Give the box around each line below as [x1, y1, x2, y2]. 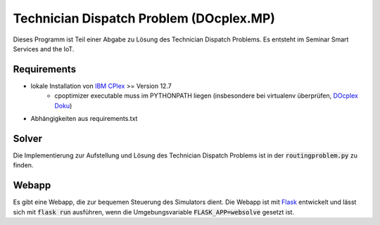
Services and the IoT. [13, 44, 75, 53]
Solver [13, 132, 42, 144]
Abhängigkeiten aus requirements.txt [30, 115, 138, 123]
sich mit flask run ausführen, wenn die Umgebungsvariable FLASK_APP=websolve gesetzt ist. [13, 207, 295, 216]
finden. [13, 161, 34, 169]
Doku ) [54, 101, 72, 110]
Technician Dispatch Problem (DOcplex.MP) [13, 11, 276, 26]
